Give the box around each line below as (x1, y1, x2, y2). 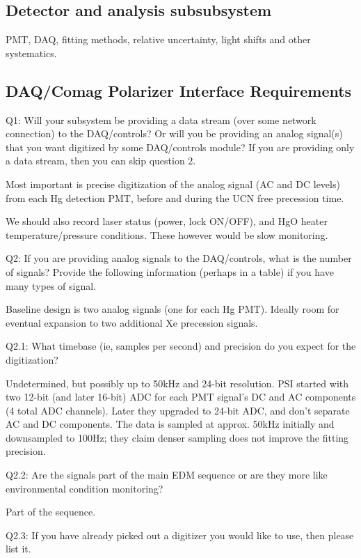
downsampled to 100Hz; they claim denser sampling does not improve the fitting (6, 430, 349, 444)
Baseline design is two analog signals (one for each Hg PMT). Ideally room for (6, 302, 339, 316)
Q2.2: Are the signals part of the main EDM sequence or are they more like (6, 467, 328, 482)
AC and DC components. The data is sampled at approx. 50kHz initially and (6, 417, 335, 431)
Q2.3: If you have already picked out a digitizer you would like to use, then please (6, 527, 354, 542)
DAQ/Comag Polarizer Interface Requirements (6, 79, 352, 101)
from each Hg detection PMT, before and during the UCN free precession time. (6, 190, 344, 205)
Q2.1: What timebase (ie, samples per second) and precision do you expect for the (6, 339, 356, 353)
